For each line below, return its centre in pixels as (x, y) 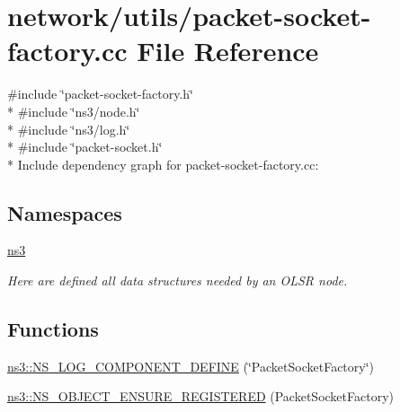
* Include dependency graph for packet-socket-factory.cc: (163, 164)
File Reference (228, 51)
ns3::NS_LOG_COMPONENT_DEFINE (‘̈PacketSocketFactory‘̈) (191, 366)
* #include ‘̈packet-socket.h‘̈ (85, 147)
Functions (53, 329)
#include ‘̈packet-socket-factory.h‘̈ (101, 94)
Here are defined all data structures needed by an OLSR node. (178, 281)
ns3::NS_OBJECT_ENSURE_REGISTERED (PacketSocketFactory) (200, 396)
